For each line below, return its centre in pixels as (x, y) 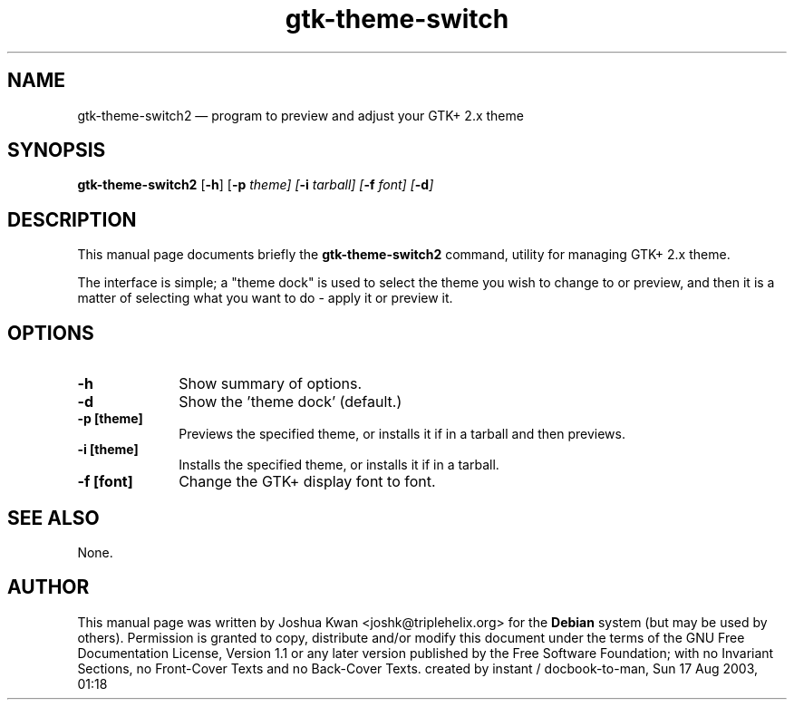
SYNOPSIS (57, 150)
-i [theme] (108, 450)
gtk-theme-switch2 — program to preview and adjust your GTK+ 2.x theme (300, 115)
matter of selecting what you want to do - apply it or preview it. (265, 298)
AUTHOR (48, 587)
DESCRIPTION (72, 219)
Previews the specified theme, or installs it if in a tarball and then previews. (402, 434)
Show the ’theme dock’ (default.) (290, 402)
